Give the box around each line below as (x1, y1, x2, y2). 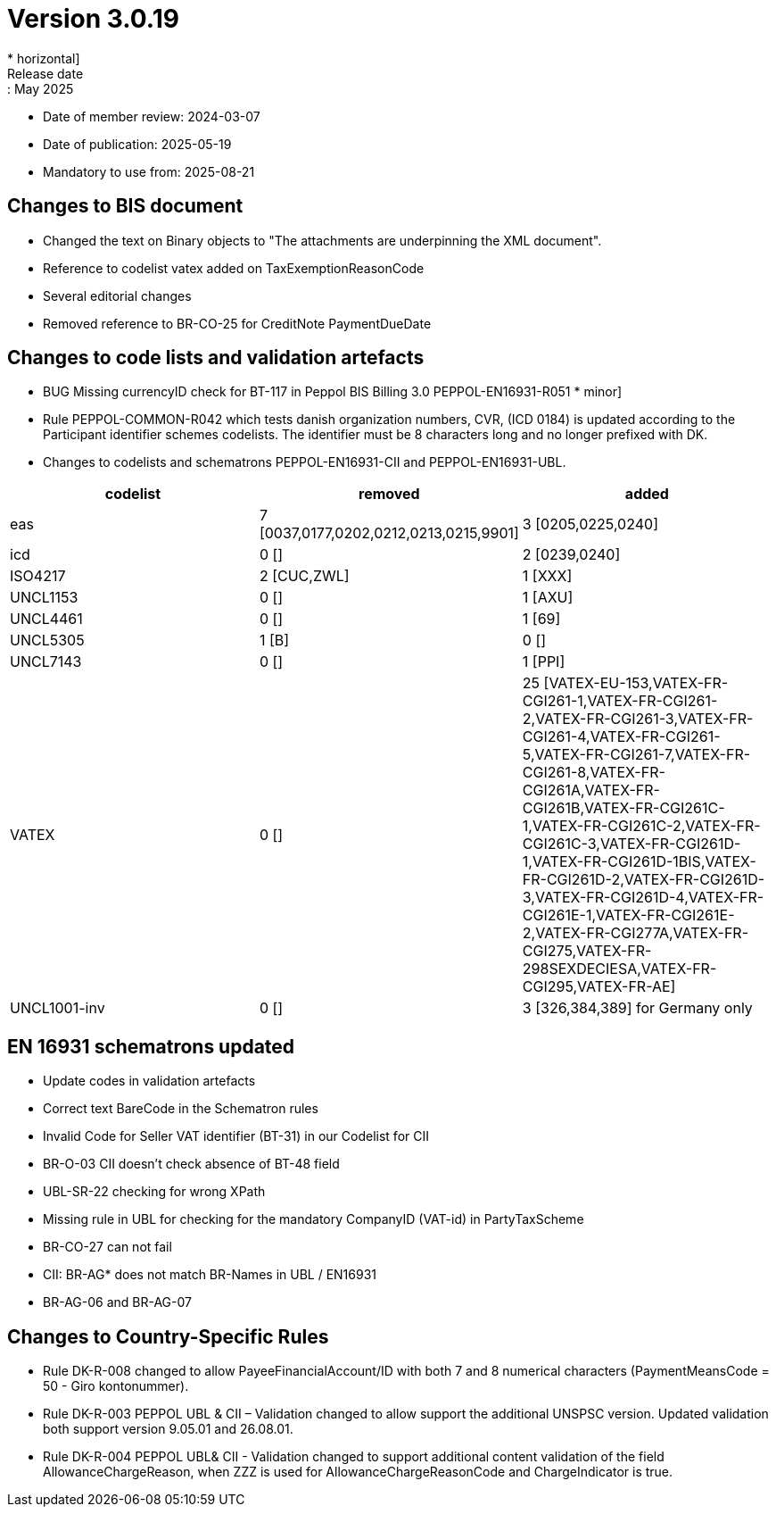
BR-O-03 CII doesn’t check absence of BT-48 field (43, 1156, 340, 1172)
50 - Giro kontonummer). (43, 1378, 189, 1394)
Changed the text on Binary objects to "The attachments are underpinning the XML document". (43, 232, 602, 248)
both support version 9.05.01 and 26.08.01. (43, 1421, 293, 1437)
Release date (7, 65, 84, 81)
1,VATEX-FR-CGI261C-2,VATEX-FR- (522, 817, 761, 836)
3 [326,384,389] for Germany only (522, 999, 753, 1018)
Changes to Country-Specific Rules (7, 1325, 329, 1348)
